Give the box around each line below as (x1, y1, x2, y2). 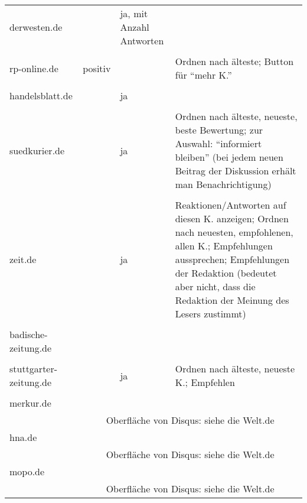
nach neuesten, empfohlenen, (175, 225, 293, 239)
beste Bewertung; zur (175, 123, 263, 137)
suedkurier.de (9, 143, 65, 157)
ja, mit (120, 7, 148, 20)
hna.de (9, 430, 37, 444)
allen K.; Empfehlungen (175, 239, 273, 252)
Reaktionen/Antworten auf (175, 198, 286, 212)
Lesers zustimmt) (175, 307, 246, 320)
